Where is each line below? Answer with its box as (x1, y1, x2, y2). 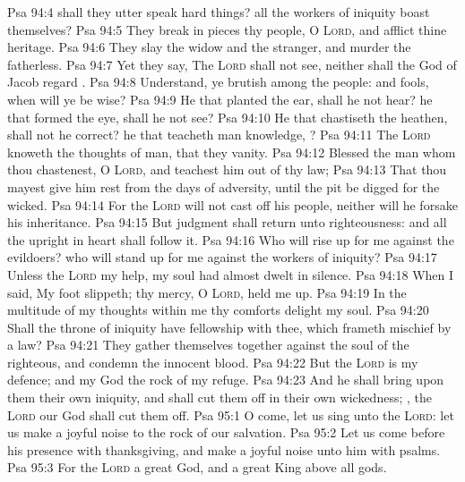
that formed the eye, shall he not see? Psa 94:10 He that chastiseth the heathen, (7, 107, 448, 126)
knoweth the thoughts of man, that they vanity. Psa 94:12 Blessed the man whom (7, 142, 456, 161)
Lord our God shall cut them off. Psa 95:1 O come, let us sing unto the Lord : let (7, 405, 454, 424)
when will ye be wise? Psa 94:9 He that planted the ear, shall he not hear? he (7, 89, 433, 108)
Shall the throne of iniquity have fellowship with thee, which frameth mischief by (7, 317, 452, 336)
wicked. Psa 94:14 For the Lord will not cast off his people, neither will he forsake (7, 195, 458, 214)
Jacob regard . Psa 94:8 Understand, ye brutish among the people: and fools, (7, 72, 429, 91)
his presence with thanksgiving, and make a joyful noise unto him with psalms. (7, 440, 441, 459)
